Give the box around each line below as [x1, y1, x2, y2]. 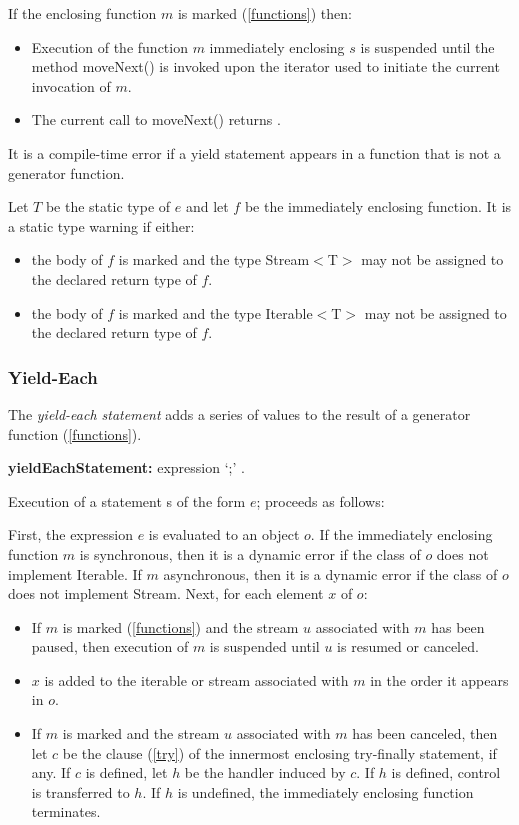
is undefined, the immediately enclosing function [177, 781, 474, 802]
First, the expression [8, 524, 133, 545]
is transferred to [31, 781, 130, 802]
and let [185, 196, 229, 217]
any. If [31, 762, 71, 783]
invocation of [31, 75, 111, 96]
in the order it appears [370, 669, 509, 690]
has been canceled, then [352, 723, 498, 744]
